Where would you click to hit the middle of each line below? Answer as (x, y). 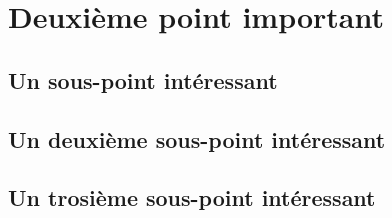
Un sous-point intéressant (143, 79)
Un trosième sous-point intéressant (192, 197)
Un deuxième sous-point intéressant (197, 138)
